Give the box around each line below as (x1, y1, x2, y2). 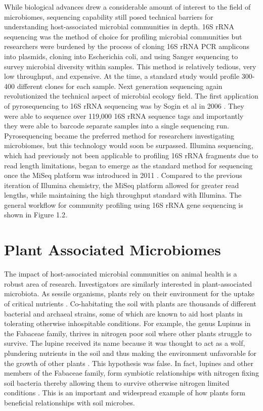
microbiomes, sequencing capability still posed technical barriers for (4, 11, 213, 22)
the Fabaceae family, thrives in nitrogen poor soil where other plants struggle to (4, 328, 252, 338)
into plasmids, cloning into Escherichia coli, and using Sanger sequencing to (4, 51, 238, 61)
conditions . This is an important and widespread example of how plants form (4, 387, 245, 398)
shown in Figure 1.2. (4, 209, 67, 220)
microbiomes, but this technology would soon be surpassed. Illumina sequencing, (4, 140, 253, 151)
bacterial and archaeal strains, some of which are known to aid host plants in (4, 308, 243, 318)
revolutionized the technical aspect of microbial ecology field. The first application (4, 90, 258, 101)
